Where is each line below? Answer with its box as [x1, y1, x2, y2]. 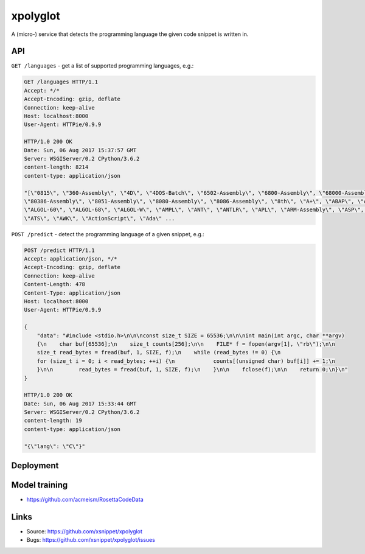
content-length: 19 [24, 417, 82, 424]
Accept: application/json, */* [24, 256, 118, 262]
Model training [11, 480, 68, 490]
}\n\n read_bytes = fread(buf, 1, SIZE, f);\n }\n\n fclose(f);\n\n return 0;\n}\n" [36, 366, 348, 373]
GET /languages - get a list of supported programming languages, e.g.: [11, 62, 194, 69]
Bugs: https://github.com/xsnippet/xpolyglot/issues [26, 536, 155, 544]
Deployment [11, 460, 59, 471]
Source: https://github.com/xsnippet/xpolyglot [26, 528, 143, 535]
